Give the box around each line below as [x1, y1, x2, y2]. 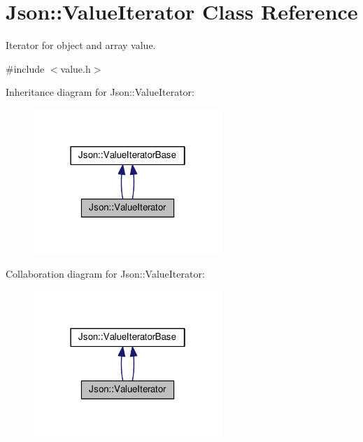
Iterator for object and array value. [6, 38, 156, 52]
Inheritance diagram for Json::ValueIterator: [6, 85, 195, 99]
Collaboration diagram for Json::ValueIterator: [6, 266, 205, 281]
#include [6, 61, 45, 76]
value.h [60, 61, 91, 76]
